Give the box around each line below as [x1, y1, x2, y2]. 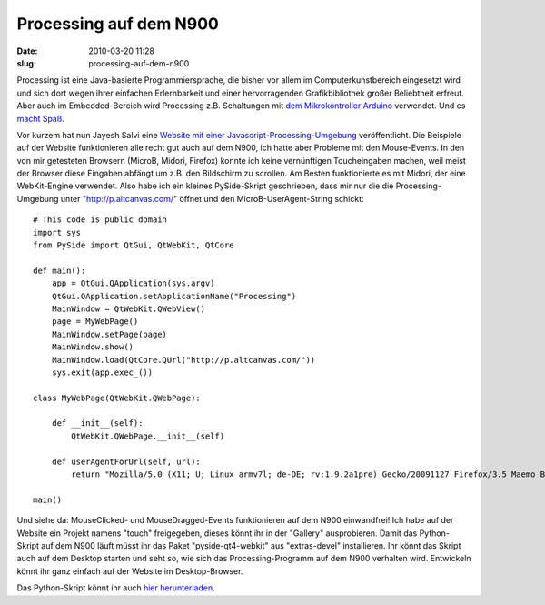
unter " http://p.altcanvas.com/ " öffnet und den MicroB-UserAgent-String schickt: [60, 193, 364, 204]
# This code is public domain [33, 215, 168, 225]
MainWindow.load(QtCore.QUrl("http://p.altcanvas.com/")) [51, 355, 316, 365]
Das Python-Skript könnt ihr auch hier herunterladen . [16, 582, 215, 593]
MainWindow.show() [51, 342, 134, 352]
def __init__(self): [51, 418, 144, 429]
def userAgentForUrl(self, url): [51, 456, 202, 467]
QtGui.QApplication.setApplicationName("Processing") [51, 291, 297, 301]
